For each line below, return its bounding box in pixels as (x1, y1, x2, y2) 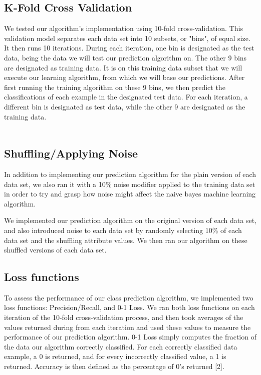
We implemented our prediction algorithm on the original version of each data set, (4, 215, 256, 225)
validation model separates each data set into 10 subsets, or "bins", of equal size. (4, 32, 250, 43)
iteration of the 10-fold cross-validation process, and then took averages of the (4, 312, 243, 322)
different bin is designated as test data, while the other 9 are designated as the (4, 101, 245, 111)
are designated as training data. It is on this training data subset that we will (4, 62, 242, 72)
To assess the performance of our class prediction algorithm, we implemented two (4, 292, 253, 302)
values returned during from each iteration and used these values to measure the (4, 321, 251, 332)
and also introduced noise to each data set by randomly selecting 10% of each (4, 224, 242, 235)
